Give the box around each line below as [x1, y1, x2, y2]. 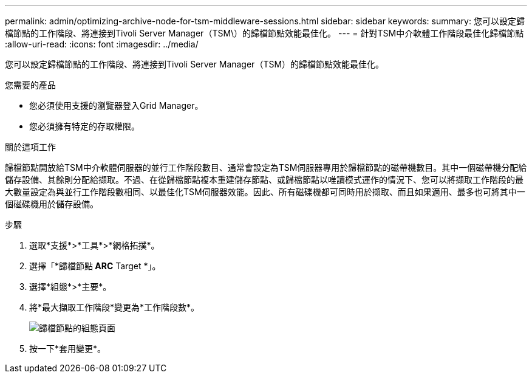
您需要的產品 [5, 80, 56, 90]
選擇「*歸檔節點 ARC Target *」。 [29, 261, 161, 271]
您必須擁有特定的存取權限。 [29, 121, 140, 131]
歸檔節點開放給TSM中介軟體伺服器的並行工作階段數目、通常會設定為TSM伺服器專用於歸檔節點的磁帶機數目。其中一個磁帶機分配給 [5, 162, 527, 173]
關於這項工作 [5, 142, 56, 152]
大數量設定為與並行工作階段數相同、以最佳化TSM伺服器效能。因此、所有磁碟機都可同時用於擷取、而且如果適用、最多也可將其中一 [5, 187, 525, 197]
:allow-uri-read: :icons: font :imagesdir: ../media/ [5, 39, 199, 49]
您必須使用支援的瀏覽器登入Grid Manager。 [29, 100, 203, 111]
